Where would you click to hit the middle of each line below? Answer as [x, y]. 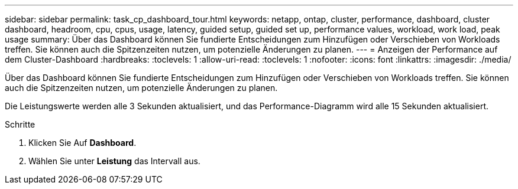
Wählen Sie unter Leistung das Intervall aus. [114, 161]
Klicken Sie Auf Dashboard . [82, 143]
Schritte [20, 124]
